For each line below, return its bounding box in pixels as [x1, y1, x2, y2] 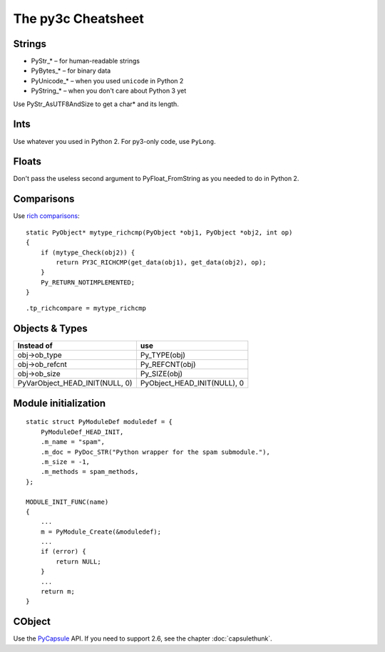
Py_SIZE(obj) [140, 369, 183, 379]
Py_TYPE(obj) [140, 350, 185, 360]
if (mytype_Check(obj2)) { [40, 248, 135, 257]
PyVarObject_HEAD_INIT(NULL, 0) [17, 378, 133, 388]
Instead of [17, 341, 53, 351]
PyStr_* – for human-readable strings [31, 57, 140, 66]
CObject [13, 616, 51, 628]
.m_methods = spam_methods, [40, 467, 139, 476]
